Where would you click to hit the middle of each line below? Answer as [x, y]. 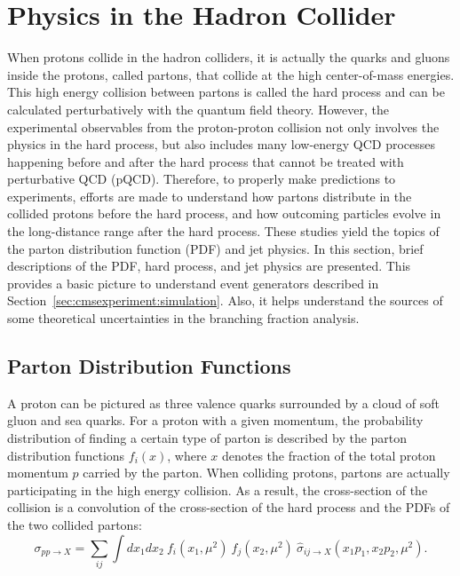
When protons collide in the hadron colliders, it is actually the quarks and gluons [229, 57]
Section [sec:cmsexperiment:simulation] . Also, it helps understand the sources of [225, 300]
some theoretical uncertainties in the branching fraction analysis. [183, 318]
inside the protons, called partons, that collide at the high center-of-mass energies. [231, 74]
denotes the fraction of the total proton [329, 455]
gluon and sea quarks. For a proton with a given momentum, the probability [215, 420]
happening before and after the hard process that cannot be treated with [206, 161]
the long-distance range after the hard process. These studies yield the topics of [223, 231]
